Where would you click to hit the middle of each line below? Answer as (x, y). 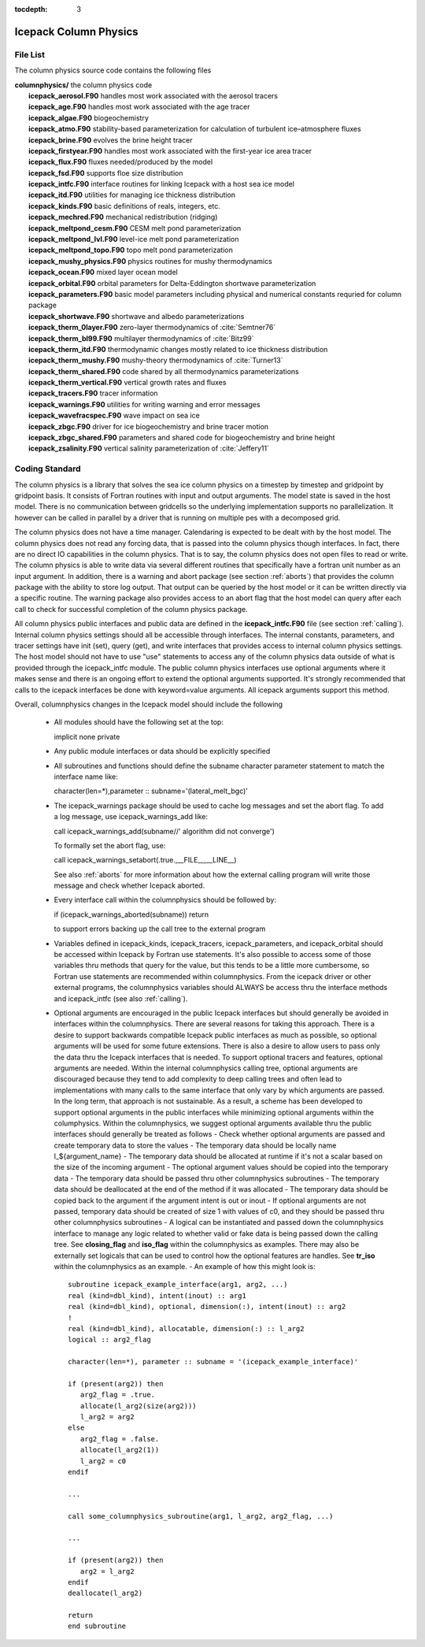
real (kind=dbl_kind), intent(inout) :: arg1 (157, 1295)
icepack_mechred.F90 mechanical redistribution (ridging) (123, 217)
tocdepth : (31, 9)
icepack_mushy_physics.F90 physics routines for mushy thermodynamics (151, 261)
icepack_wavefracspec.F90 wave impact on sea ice (114, 415)
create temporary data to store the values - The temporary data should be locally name (195, 1145)
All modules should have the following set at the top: (139, 722)
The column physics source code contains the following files (113, 70)
